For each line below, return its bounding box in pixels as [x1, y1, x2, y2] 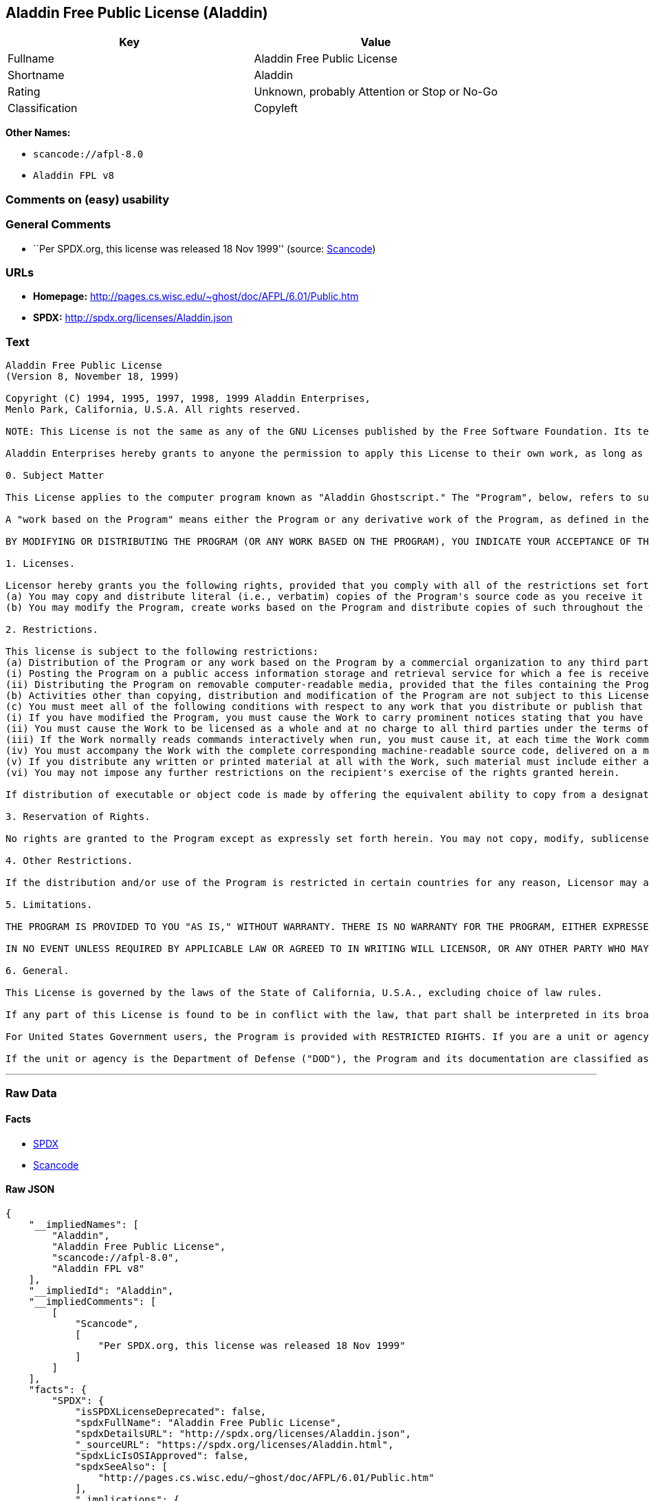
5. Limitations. [5, 899, 93, 911]
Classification [8, 101, 78, 116]
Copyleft [254, 101, 298, 116]
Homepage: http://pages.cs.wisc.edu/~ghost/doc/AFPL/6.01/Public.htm [33, 290, 359, 303]
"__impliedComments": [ [28, 1295, 157, 1307]
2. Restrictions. [5, 624, 98, 636]
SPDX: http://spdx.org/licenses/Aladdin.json [33, 312, 233, 324]
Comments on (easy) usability [5, 192, 170, 206]
